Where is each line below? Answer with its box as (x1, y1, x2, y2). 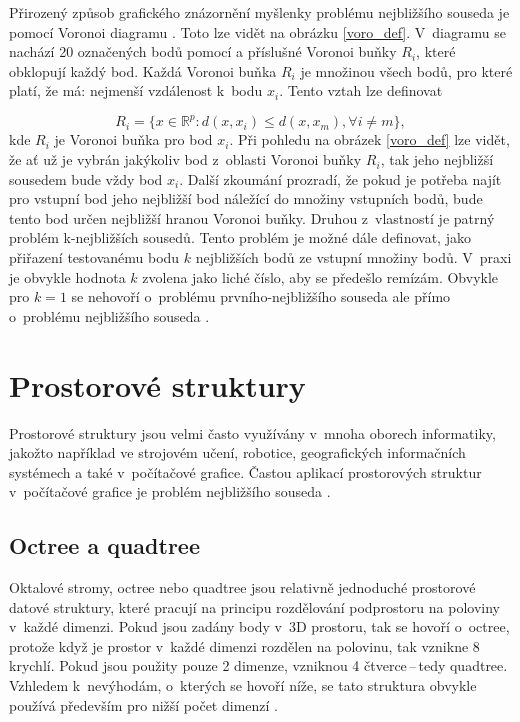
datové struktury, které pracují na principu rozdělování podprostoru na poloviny (9, 596, 500, 617)
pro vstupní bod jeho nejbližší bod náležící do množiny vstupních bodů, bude (9, 188, 483, 209)
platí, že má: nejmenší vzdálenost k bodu (9, 80, 263, 101)
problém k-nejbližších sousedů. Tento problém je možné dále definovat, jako (9, 227, 471, 248)
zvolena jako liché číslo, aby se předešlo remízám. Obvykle (142, 266, 499, 287)
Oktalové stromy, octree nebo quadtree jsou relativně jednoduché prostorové (9, 577, 476, 598)
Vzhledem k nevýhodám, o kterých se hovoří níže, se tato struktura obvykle (9, 675, 477, 696)
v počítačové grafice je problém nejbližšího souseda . (9, 481, 331, 502)
